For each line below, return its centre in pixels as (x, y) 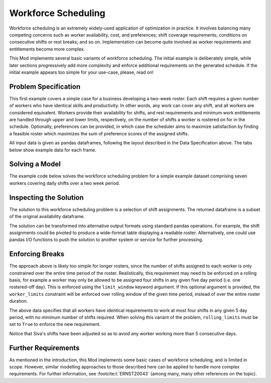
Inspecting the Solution (46, 197)
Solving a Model (35, 164)
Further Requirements (44, 348)
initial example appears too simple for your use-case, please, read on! (82, 72)
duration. (19, 301)
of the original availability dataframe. (47, 217)
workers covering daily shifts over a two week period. (65, 183)
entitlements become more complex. (47, 49)
